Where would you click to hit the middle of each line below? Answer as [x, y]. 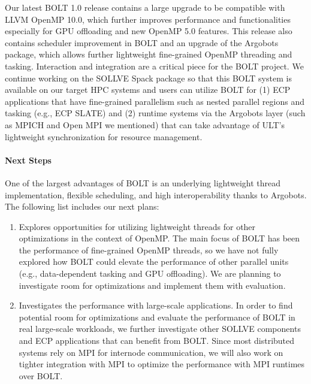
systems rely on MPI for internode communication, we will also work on [151, 352]
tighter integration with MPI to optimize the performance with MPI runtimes [162, 364]
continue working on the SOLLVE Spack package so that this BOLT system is [148, 78]
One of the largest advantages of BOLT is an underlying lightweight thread [143, 182]
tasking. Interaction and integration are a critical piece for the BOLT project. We [154, 66]
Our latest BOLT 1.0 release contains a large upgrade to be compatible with [145, 7]
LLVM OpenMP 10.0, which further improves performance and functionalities [148, 19]
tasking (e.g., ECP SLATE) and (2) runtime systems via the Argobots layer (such [155, 113]
